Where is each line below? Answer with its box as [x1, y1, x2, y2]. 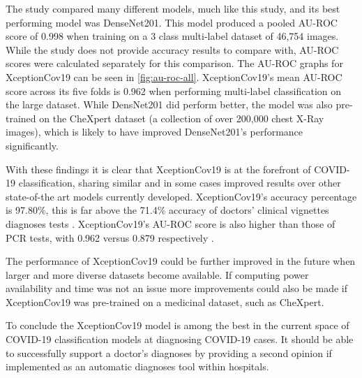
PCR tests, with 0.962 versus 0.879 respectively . [6, 230, 214, 245]
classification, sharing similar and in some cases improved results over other [18, 175, 341, 190]
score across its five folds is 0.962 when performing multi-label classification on [6, 83, 342, 98]
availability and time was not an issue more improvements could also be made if [6, 281, 348, 296]
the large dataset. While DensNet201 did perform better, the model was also [6, 97, 333, 112]
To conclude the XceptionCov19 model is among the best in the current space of [6, 318, 349, 333]
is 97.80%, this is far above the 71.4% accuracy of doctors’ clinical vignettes [6, 203, 329, 217]
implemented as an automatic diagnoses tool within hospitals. [6, 359, 269, 374]
